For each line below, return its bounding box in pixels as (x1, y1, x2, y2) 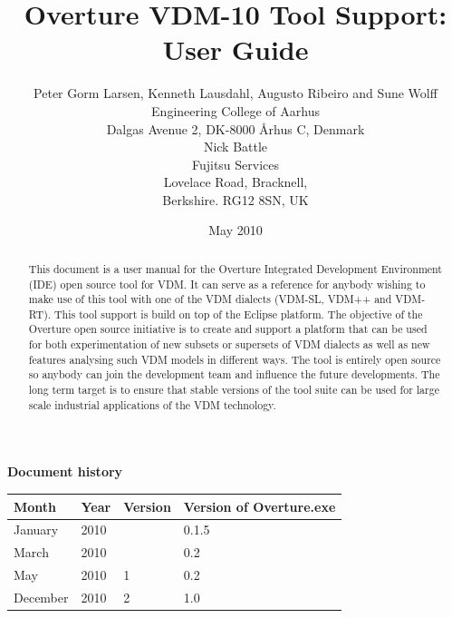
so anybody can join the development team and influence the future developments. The (28, 367, 440, 382)
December (14, 587, 69, 606)
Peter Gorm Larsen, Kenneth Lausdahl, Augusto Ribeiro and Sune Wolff (34, 83, 438, 103)
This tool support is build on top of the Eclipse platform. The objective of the (54, 306, 423, 321)
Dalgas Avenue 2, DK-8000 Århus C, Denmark (106, 119, 365, 138)
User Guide (162, 31, 309, 68)
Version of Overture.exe (183, 496, 336, 515)
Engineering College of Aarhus (151, 101, 320, 120)
